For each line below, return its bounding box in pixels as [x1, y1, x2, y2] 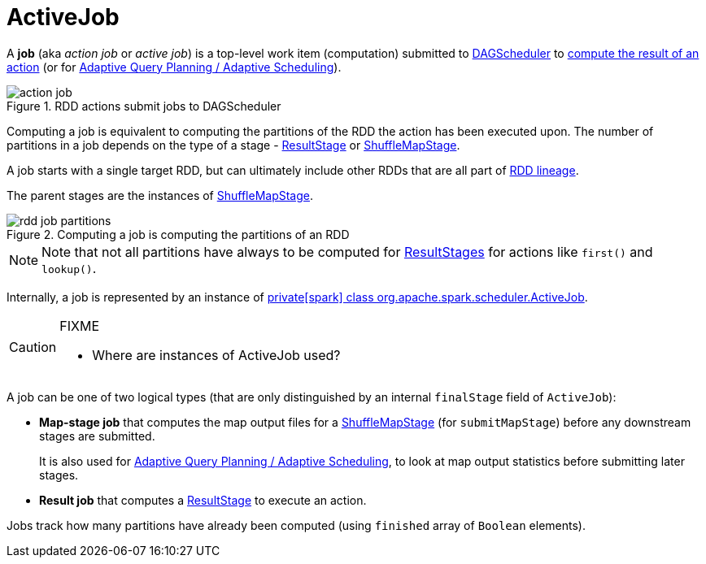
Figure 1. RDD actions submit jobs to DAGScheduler [7, 98, 281, 113]
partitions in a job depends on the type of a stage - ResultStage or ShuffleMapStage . [7, 137, 460, 152]
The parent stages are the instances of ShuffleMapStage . [7, 188, 314, 202]
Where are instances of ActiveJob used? [92, 346, 341, 363]
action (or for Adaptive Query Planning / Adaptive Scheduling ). [7, 59, 342, 74]
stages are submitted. [39, 428, 155, 443]
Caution [9, 338, 57, 355]
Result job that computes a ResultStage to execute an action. [39, 492, 367, 507]
